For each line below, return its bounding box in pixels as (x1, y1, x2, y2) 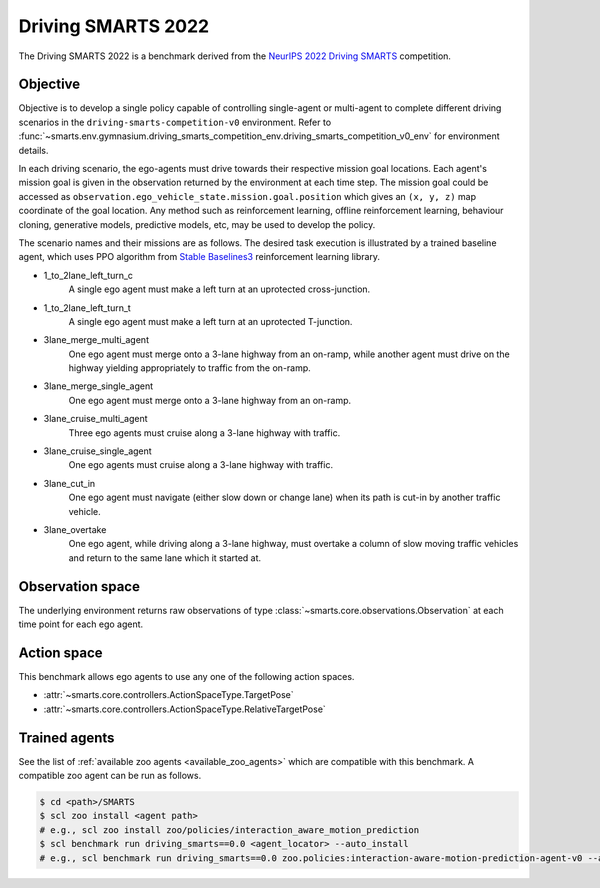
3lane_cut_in (43, 477, 96, 489)
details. (18, 144, 49, 156)
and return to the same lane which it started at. (68, 551, 262, 564)
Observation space (18, 578, 140, 595)
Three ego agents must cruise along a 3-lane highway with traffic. (68, 426, 341, 439)
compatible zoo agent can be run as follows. (18, 770, 202, 782)
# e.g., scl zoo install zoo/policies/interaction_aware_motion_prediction (39, 824, 420, 835)
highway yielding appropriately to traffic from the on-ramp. (68, 362, 312, 374)
